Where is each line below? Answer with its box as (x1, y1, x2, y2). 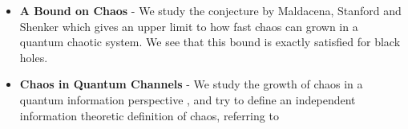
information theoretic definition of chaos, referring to (19, 107, 279, 123)
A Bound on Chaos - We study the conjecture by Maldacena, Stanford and (19, 2, 402, 18)
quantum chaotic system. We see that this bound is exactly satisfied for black (19, 33, 401, 50)
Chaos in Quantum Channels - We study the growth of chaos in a (19, 76, 363, 92)
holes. (19, 49, 48, 65)
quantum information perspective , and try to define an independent (19, 91, 356, 107)
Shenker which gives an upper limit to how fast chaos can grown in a (19, 18, 358, 34)
